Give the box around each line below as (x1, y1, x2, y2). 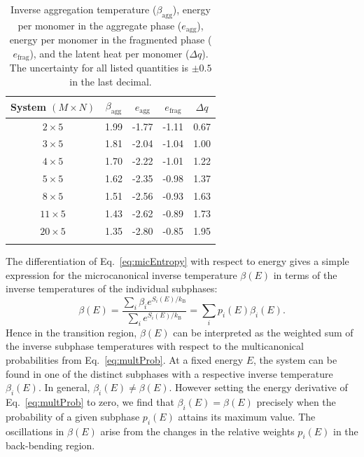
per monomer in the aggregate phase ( (17, 18, 182, 32)
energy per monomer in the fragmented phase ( (9, 32, 212, 47)
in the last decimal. (69, 74, 152, 88)
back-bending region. (6, 438, 95, 453)
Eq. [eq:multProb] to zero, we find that (6, 395, 174, 409)
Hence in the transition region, (6, 325, 137, 339)
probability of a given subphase (6, 409, 140, 423)
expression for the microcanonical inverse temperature (6, 267, 237, 282)
